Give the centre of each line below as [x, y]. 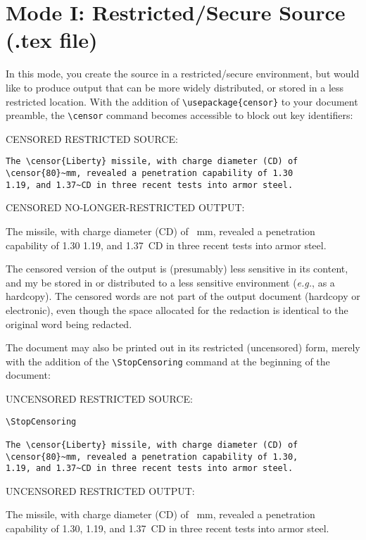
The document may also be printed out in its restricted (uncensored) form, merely [183, 347]
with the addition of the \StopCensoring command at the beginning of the [168, 361]
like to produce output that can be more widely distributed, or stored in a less [175, 87]
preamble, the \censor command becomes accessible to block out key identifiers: [179, 115]
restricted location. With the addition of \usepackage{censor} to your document [182, 101]
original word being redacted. [69, 324]
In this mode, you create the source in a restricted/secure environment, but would [183, 74]
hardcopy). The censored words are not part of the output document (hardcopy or [183, 296]
